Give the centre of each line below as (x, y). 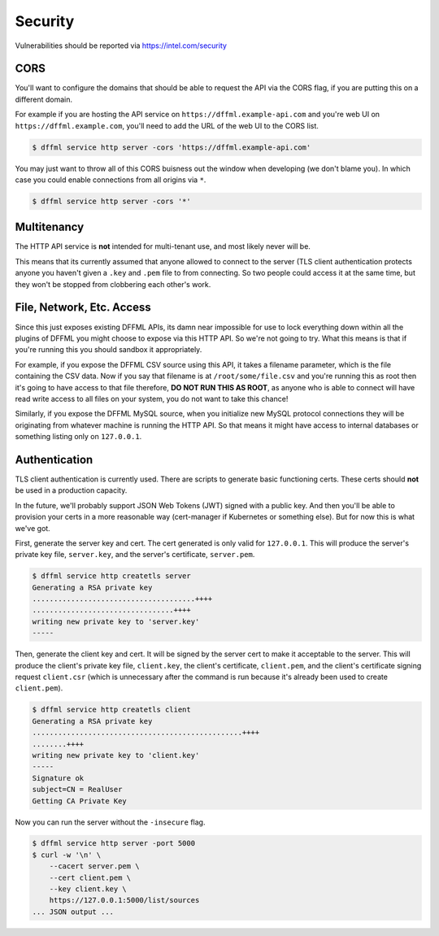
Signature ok (58, 778)
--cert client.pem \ (90, 877)
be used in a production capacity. (71, 490)
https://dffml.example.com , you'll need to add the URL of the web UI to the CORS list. (167, 125)
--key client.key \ (88, 889)
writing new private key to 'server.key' (116, 621)
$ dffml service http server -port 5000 (113, 843)
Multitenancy (50, 227)
